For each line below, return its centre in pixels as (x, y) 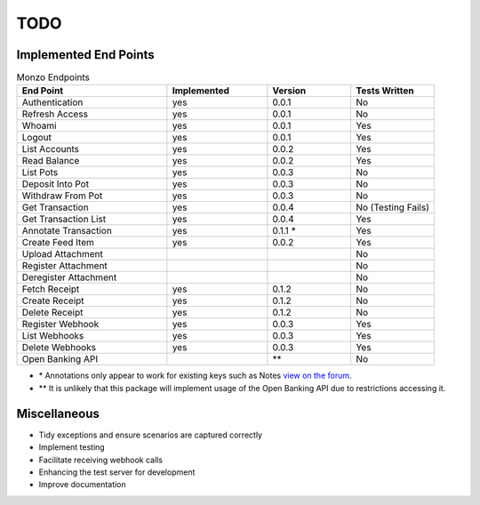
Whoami (39, 126)
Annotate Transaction (67, 231)
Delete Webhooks (59, 348)
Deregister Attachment (69, 277)
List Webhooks (53, 336)
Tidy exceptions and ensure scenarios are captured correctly (150, 435)
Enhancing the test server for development (117, 472)
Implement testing (72, 447)
